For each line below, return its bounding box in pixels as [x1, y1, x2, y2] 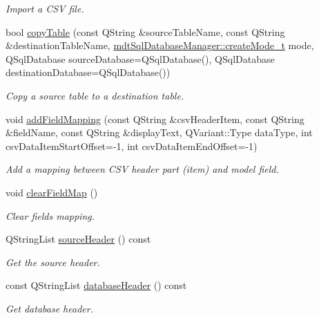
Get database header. [6, 301, 93, 315]
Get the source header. [6, 254, 100, 269]
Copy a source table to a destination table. [6, 88, 184, 102]
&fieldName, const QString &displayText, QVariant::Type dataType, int [6, 125, 313, 140]
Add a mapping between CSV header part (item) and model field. [6, 162, 279, 176]
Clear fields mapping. [6, 208, 95, 223]
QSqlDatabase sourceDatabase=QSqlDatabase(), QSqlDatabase [6, 51, 275, 66]
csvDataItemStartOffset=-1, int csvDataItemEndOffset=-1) [6, 138, 258, 153]
